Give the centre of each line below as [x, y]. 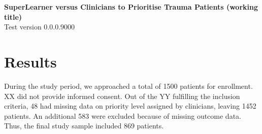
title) [13, 16]
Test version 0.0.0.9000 [40, 27]
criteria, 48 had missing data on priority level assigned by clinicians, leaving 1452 [130, 106]
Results [30, 61]
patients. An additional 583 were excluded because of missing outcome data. [123, 115]
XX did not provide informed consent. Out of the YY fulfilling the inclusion [122, 96]
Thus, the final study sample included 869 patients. [84, 126]
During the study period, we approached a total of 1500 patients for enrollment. [128, 86]
